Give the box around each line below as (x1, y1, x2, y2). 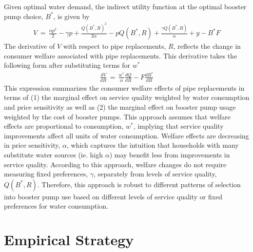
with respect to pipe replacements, (63, 41, 166, 51)
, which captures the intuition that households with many (66, 140, 239, 150)
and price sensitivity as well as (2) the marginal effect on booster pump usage (4, 102, 236, 112)
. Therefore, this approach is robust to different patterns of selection (37, 179, 241, 189)
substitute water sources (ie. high (4, 149, 103, 159)
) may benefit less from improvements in (109, 149, 230, 159)
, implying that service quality (133, 121, 224, 131)
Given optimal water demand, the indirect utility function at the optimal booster (4, 1, 247, 11)
